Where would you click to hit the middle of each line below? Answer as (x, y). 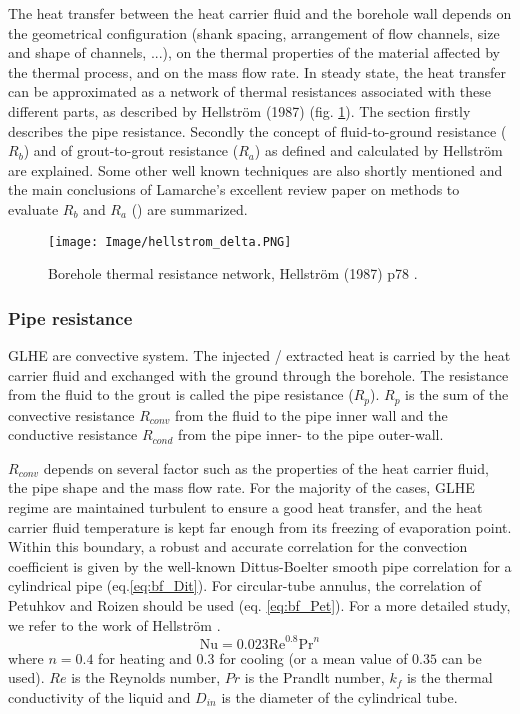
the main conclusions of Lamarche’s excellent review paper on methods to (234, 189)
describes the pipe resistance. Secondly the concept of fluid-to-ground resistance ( (257, 130)
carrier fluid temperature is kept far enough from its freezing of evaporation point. (260, 526)
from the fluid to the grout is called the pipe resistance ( (181, 394)
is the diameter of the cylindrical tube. (339, 696)
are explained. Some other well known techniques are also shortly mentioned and (255, 169)
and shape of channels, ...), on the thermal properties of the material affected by (254, 52)
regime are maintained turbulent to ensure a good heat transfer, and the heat (245, 507)
